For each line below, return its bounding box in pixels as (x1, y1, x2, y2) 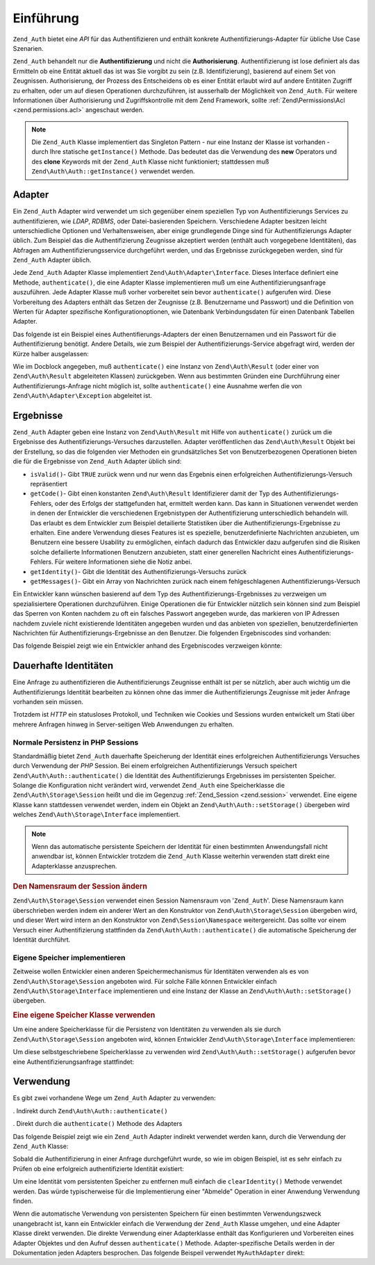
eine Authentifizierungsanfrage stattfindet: (12, 1058, 135, 1066)
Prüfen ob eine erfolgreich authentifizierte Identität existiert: (12, 1164, 184, 1172)
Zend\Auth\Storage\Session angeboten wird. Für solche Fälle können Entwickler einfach (12, 977, 277, 985)
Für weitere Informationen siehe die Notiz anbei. (54, 557, 192, 566)
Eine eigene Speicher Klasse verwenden (12, 1010, 156, 1020)
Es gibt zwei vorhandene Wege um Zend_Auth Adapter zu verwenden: (12, 1094, 216, 1102)
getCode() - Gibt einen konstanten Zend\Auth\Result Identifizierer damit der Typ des (30, 489, 283, 498)
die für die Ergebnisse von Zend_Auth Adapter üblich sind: (12, 457, 182, 466)
